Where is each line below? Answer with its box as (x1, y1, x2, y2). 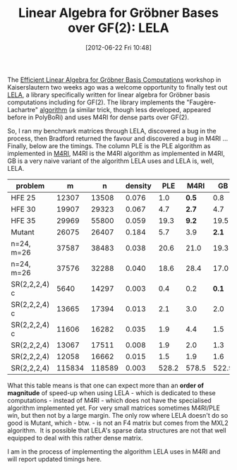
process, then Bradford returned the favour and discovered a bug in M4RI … (7, 134, 229, 143)
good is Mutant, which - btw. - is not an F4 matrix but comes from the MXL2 (7, 418, 229, 427)
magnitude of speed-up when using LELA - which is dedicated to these (7, 388, 217, 397)
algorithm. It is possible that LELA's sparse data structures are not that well (7, 426, 227, 435)
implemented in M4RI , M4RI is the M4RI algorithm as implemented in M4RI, (7, 149, 226, 157)
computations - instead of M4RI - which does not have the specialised (7, 396, 212, 404)
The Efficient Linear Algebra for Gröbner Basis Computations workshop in (7, 76, 221, 84)
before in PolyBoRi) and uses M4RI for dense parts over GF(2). (7, 113, 189, 121)
